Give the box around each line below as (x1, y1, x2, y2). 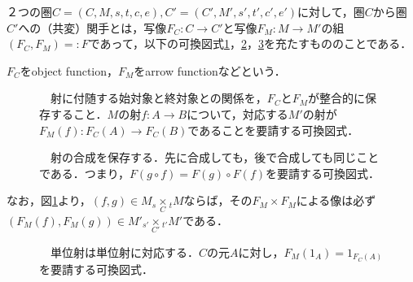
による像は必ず (296, 192, 376, 209)
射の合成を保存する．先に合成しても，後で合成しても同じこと (50, 149, 380, 166)
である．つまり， (39, 164, 130, 181)
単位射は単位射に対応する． (50, 243, 199, 260)
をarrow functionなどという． (134, 62, 286, 79)
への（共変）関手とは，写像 (18, 19, 167, 36)
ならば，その (183, 192, 253, 209)
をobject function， (20, 62, 119, 79)
